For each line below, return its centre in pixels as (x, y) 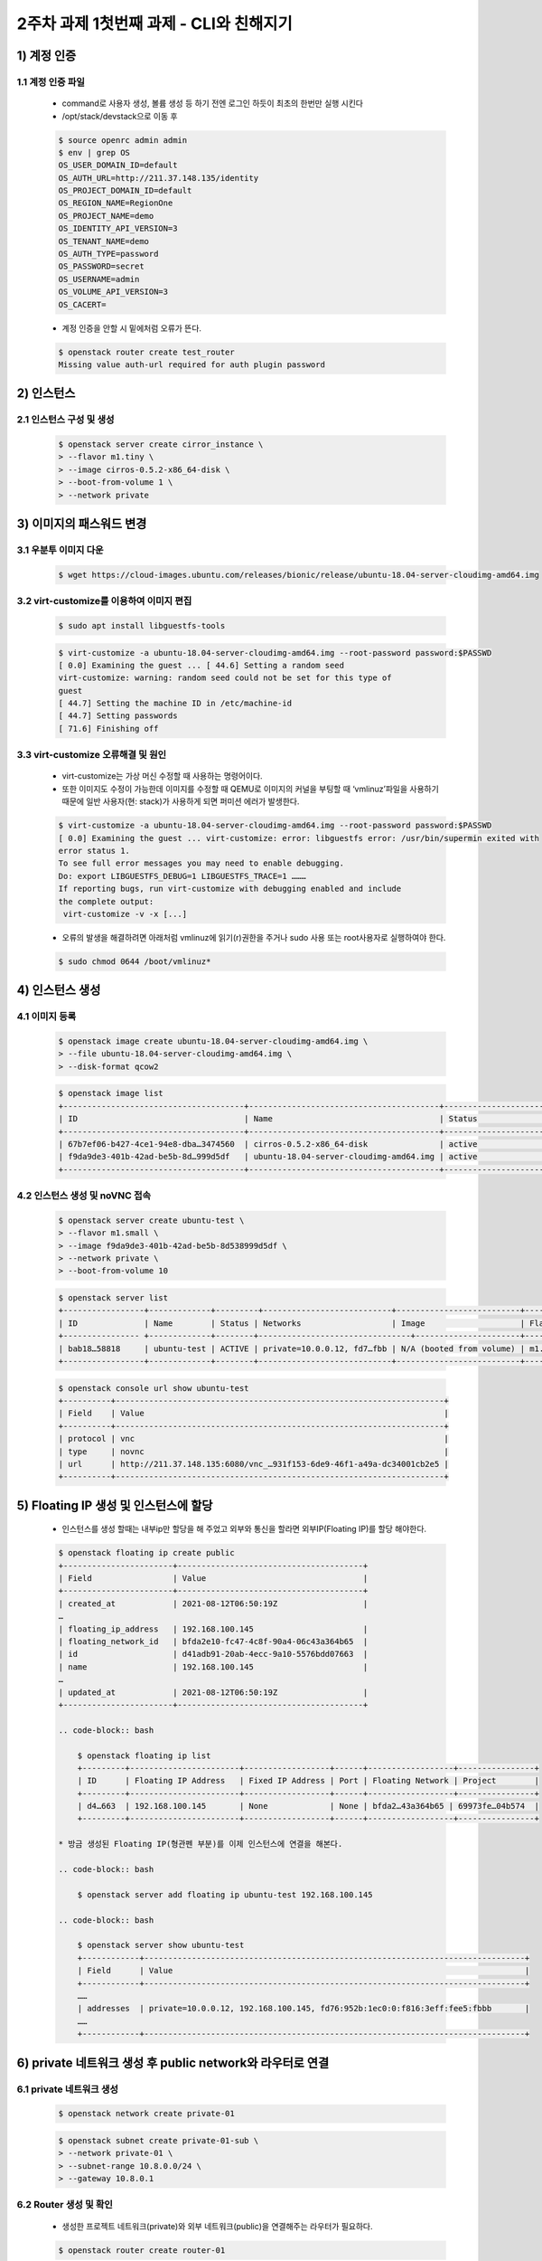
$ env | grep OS (94, 152)
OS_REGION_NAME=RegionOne (116, 203)
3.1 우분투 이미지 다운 (60, 550)
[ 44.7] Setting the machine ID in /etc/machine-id (175, 704)
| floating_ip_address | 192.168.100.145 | (213, 1629)
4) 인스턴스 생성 (59, 990)
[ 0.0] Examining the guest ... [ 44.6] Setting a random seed (201, 665)
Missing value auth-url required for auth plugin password (192, 364)
